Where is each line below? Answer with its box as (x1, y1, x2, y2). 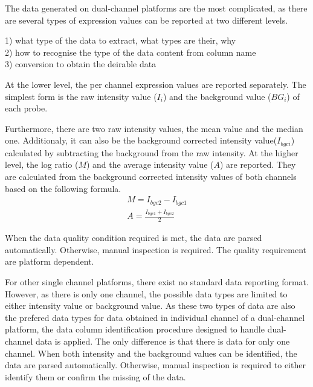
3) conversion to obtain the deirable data (5, 58, 156, 70)
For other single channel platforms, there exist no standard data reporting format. (5, 276, 309, 288)
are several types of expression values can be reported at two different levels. (5, 13, 288, 26)
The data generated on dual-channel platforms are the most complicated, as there (5, 2, 308, 14)
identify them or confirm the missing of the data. (5, 370, 186, 383)
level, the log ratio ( (5, 158, 79, 171)
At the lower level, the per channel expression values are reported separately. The (5, 78, 306, 90)
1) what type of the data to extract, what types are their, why (5, 34, 236, 47)
